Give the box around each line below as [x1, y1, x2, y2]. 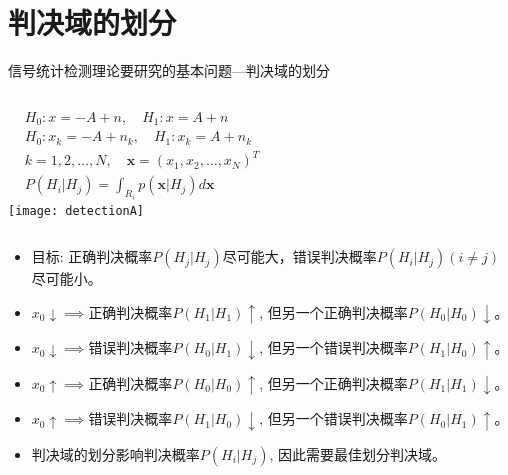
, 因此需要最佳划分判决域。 [269, 443, 447, 464]
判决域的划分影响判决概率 [31, 443, 200, 464]
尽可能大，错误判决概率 [222, 246, 377, 267]
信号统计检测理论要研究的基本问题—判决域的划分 [8, 60, 330, 81]
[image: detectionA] [8, 203, 145, 218]
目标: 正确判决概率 [31, 246, 153, 267]
